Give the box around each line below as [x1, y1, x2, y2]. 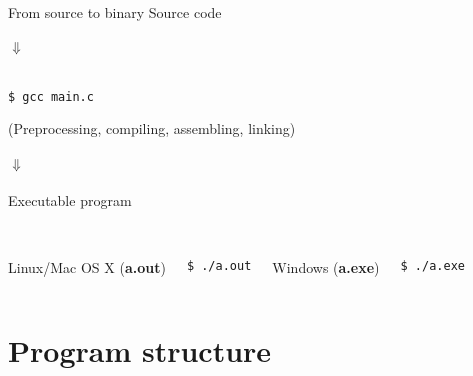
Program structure [8, 330, 272, 371]
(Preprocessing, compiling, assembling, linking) [8, 118, 296, 139]
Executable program [8, 190, 132, 211]
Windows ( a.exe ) [272, 257, 380, 278]
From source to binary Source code [8, 2, 222, 22]
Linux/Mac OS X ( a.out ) [8, 257, 166, 278]
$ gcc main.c [8, 89, 94, 104]
